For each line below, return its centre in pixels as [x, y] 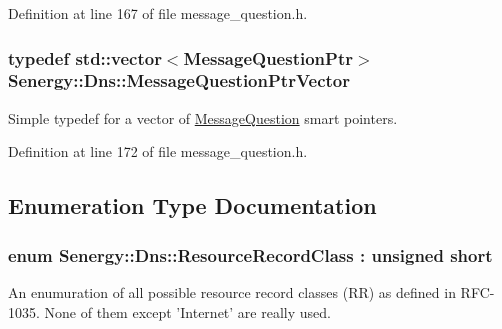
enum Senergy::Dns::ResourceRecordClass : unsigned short [250, 254]
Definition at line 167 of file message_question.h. [158, 13]
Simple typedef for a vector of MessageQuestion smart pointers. [203, 117]
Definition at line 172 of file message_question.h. [158, 151]
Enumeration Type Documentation [192, 205]
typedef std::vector [85, 57]
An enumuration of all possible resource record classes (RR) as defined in [232, 291]
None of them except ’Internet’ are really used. [187, 311]
